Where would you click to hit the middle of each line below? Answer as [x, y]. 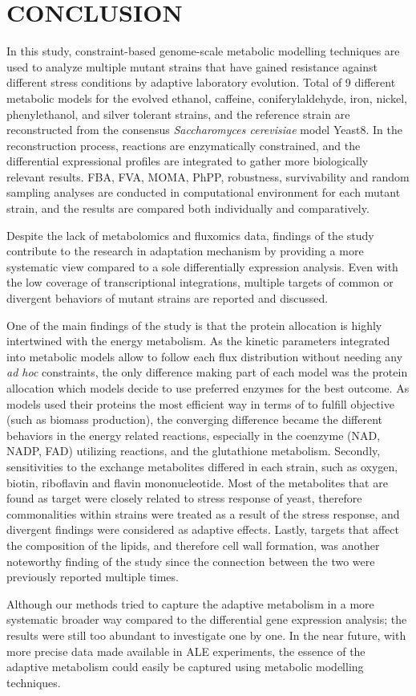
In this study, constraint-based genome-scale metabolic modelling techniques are [203, 51]
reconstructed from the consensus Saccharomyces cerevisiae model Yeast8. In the [204, 130]
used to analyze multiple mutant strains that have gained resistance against [192, 66]
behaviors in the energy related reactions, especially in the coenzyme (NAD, [194, 435]
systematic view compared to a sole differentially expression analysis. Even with [202, 266]
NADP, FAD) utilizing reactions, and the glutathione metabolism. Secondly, [194, 451]
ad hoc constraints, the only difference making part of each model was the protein [207, 372]
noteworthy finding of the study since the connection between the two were [191, 561]
